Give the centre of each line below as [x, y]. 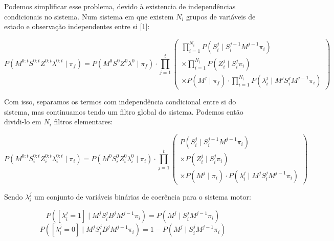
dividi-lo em [23, 122]
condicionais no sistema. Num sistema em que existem [89, 16]
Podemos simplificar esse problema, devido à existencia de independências [120, 6]
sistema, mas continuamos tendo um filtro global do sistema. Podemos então [124, 111]
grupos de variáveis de [221, 16]
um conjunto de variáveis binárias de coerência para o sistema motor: [142, 196]
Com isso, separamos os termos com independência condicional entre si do [120, 101]
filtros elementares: [83, 122]
